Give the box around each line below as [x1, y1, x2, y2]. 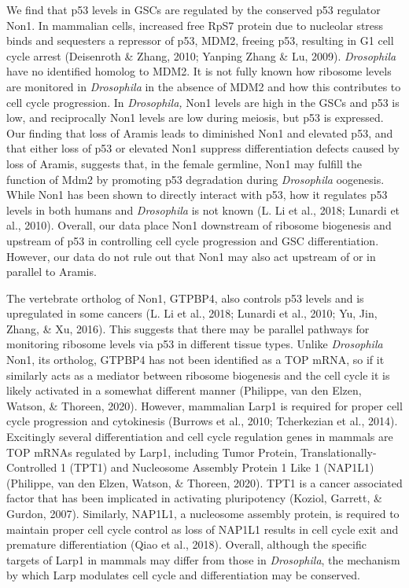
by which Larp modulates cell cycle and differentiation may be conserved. [6, 567, 361, 583]
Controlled [6, 459, 57, 476]
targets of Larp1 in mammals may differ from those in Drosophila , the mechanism [6, 551, 400, 568]
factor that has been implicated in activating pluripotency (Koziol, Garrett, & [6, 490, 382, 506]
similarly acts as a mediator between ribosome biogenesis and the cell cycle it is [6, 366, 390, 383]
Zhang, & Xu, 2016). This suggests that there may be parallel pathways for [6, 320, 370, 336]
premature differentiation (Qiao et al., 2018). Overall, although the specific [6, 536, 367, 553]
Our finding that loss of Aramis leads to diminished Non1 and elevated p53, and [6, 124, 393, 141]
